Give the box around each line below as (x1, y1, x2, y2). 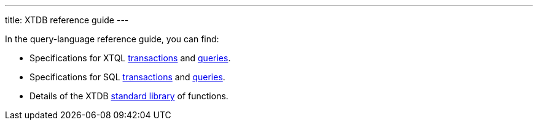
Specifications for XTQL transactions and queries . (29, 53, 231, 63)
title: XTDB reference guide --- (5, 15, 129, 25)
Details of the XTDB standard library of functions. (29, 91, 228, 101)
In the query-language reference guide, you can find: (5, 34, 219, 44)
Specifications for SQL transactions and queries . (29, 72, 225, 82)
